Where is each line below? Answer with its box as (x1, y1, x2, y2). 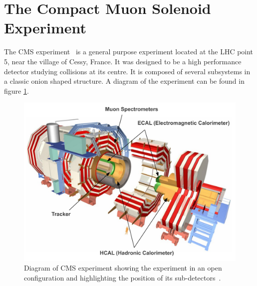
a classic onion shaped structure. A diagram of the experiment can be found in (4, 76, 245, 86)
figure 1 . (4, 85, 29, 96)
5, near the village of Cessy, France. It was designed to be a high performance (4, 56, 242, 66)
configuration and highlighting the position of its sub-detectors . (24, 273, 221, 283)
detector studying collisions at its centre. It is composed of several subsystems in (4, 66, 251, 76)
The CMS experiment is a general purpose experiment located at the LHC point (4, 46, 254, 57)
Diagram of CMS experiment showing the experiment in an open (24, 263, 222, 273)
